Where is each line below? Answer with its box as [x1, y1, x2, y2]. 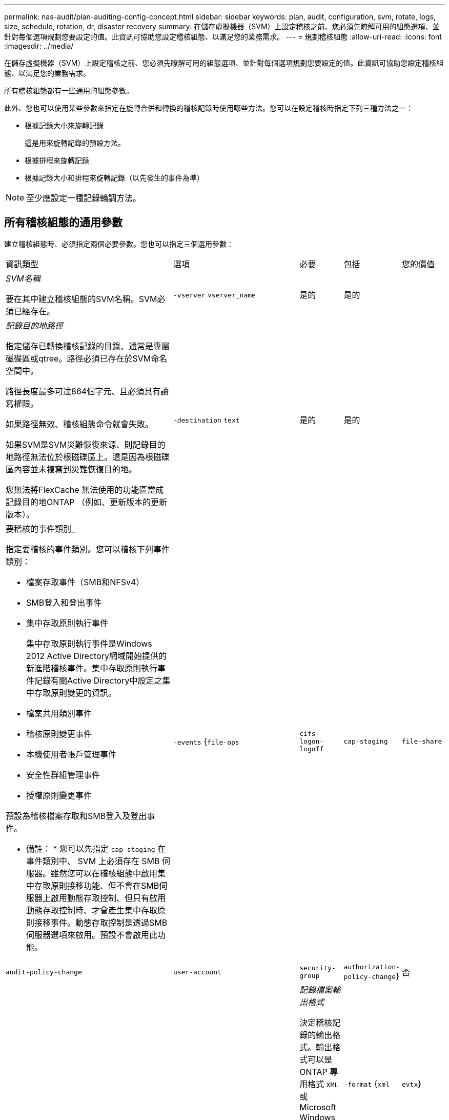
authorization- [343, 963, 400, 971]
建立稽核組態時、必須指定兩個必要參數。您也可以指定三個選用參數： [4, 239, 234, 248]
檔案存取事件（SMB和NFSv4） [26, 576, 145, 587]
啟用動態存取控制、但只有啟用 [51, 892, 166, 903]
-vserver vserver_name [173, 291, 256, 299]
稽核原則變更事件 [26, 728, 92, 739]
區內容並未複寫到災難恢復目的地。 [6, 464, 137, 474]
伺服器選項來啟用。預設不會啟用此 [26, 929, 158, 940]
